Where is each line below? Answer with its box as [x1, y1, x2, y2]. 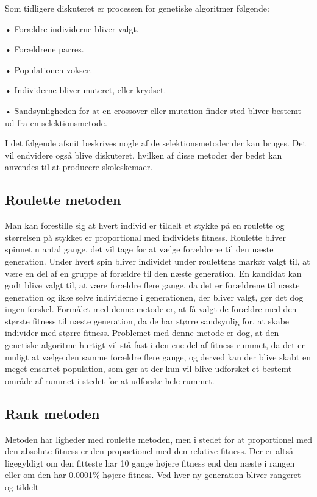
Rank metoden [5, 404, 100, 423]
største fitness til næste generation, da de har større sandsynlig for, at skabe [5, 314, 290, 327]
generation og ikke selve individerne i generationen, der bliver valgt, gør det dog [5, 290, 304, 303]
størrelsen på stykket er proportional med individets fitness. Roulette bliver [5, 231, 286, 243]
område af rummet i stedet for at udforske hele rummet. [5, 374, 215, 387]
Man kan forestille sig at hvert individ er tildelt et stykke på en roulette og [5, 219, 285, 232]
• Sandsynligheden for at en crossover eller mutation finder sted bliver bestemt [5, 104, 301, 116]
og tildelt [5, 481, 39, 493]
